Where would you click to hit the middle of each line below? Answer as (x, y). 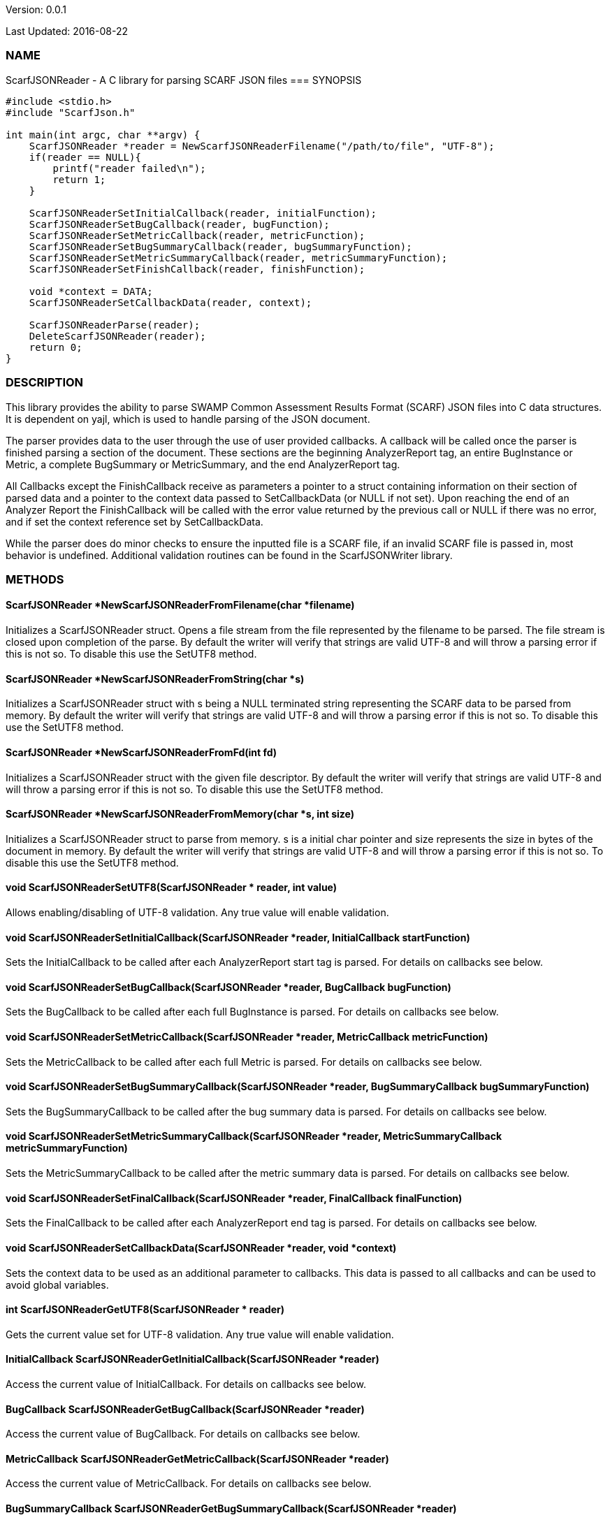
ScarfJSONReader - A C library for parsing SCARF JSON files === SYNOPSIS (184, 80)
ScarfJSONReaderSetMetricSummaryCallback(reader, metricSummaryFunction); (238, 258)
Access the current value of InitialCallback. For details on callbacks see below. (186, 1384)
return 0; (56, 347)
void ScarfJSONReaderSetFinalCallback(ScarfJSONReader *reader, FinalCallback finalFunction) (234, 1198)
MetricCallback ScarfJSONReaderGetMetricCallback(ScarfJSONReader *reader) (197, 1459)
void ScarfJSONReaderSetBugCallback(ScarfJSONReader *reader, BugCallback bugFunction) (228, 987)
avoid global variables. (57, 1284)
